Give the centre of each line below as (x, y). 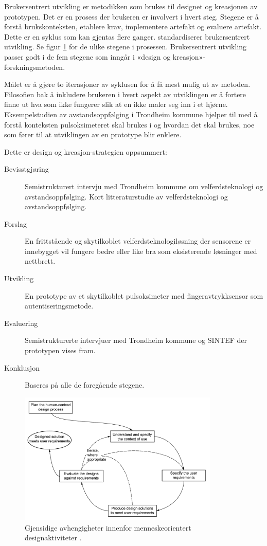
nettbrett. (40, 261)
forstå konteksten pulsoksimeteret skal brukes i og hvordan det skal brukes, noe (129, 124)
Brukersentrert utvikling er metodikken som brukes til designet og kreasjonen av (131, 6)
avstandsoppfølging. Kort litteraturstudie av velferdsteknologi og (126, 196)
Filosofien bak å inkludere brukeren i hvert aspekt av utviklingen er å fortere (125, 94)
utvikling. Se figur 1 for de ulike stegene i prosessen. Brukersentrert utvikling (126, 47)
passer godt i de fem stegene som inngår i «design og (87, 56)
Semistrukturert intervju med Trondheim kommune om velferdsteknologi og (144, 186)
